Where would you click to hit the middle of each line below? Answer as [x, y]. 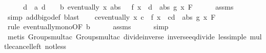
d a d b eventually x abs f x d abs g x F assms [128, 7]
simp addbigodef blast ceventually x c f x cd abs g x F [111, 16]
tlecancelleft [23, 46]
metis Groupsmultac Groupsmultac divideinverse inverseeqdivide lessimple [127, 36]
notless [56, 46]
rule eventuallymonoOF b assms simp [88, 26]
